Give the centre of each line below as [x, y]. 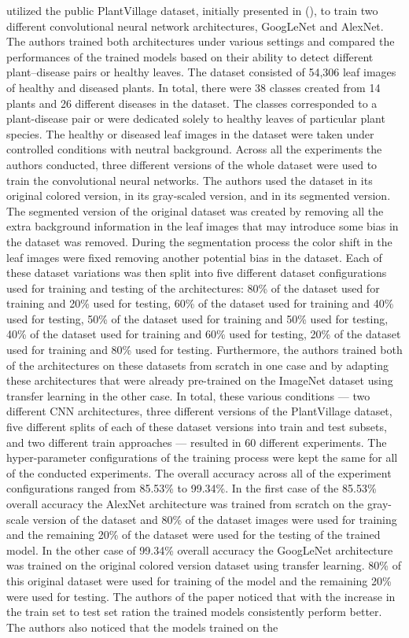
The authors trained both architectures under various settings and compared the [201, 41]
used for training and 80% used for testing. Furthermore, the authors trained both [204, 350]
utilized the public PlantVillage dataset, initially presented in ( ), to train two [192, 10]
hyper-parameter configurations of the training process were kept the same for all [202, 457]
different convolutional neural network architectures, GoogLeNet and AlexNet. [195, 26]
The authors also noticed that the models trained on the [142, 627]
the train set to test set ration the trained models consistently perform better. [194, 612]
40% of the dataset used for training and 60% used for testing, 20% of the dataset [204, 334]
